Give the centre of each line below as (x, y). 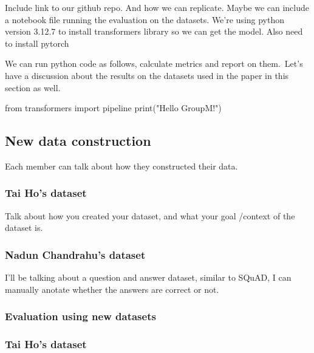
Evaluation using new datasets (80, 316)
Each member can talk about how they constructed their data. (121, 166)
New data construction (78, 141)
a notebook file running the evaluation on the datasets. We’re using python (145, 19)
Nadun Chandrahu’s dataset (75, 254)
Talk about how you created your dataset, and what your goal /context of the (150, 215)
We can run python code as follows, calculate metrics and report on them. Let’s (154, 63)
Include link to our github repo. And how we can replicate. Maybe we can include (157, 7)
